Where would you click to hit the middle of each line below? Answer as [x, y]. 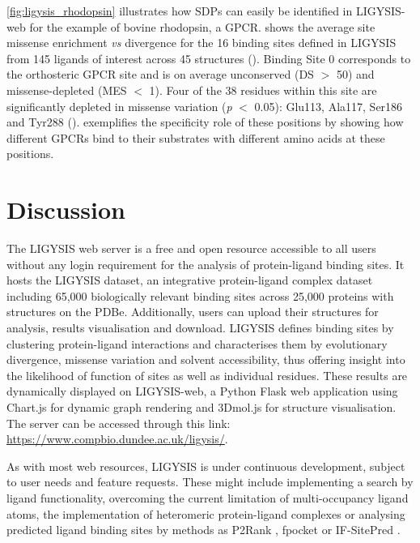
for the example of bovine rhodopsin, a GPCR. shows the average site [202, 26]
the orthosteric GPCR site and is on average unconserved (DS [160, 74]
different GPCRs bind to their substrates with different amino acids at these [196, 137]
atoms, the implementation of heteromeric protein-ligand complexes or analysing [206, 513]
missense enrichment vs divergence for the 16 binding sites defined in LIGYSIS [202, 43]
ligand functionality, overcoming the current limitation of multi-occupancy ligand [208, 497]
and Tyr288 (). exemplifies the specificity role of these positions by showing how [205, 122]
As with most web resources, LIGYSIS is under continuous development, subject [206, 466]
